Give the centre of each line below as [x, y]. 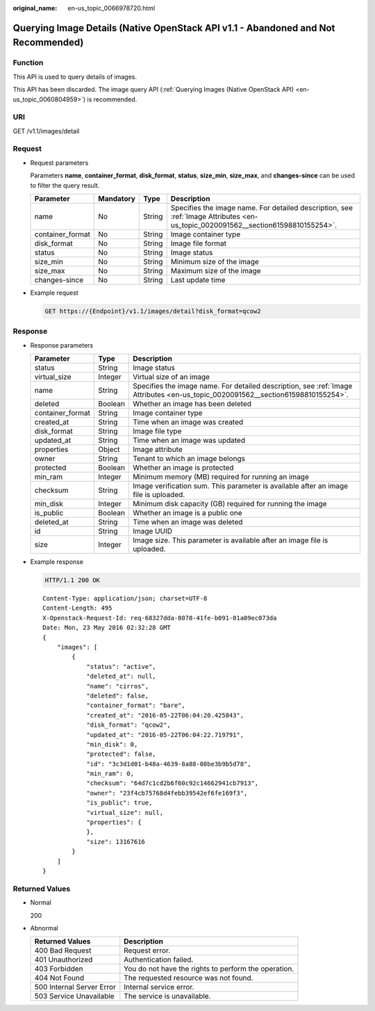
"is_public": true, [119, 803]
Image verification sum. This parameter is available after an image [241, 486]
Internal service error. [159, 987]
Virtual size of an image [172, 377]
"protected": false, [121, 754]
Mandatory [117, 198]
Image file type [157, 431]
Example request [55, 293]
